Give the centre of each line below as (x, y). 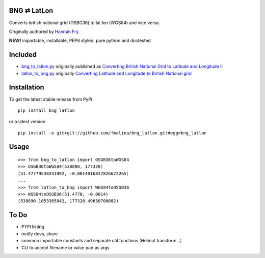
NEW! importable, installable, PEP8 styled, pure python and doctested (80, 41)
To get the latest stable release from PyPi (51, 99)
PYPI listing (33, 227)
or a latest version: (28, 122)
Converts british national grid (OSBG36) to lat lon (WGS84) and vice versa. (85, 23)
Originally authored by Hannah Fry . (44, 32)
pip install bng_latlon (46, 110)
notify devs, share (40, 233)
